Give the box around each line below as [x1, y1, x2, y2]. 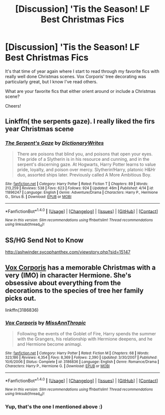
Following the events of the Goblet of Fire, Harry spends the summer [17, 330, 156, 336]
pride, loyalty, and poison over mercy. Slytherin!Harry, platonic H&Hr [17, 166, 156, 173]
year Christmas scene [5, 125, 74, 133]
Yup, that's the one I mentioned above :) [5, 403, 103, 410]
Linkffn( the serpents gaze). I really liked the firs [5, 117, 155, 126]
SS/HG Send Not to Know [5, 236, 84, 244]
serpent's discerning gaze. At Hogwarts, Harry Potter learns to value [17, 161, 156, 167]
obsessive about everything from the [5, 279, 121, 287]
